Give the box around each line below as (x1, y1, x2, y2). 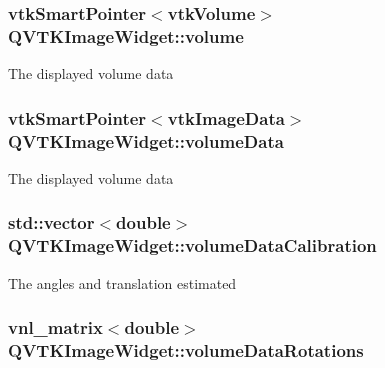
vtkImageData (167, 105, 285, 130)
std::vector (8, 210, 95, 235)
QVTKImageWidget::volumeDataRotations (8, 338, 364, 363)
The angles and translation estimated (8, 272, 237, 293)
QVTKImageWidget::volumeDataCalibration (8, 233, 377, 258)
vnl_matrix (8, 315, 103, 340)
